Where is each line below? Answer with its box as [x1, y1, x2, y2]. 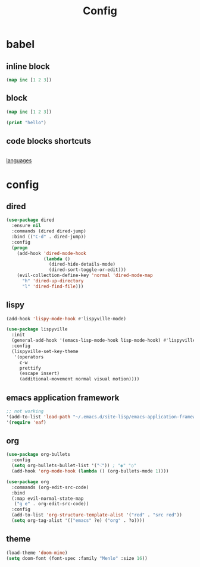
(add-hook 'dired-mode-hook [17, 250, 86, 256]
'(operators [14, 354, 44, 360]
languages [6, 157, 32, 164]
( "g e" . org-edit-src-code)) [14, 501, 89, 507]
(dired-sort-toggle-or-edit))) [48, 267, 127, 273]
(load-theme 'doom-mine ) [6, 550, 68, 556]
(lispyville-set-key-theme [11, 348, 79, 354]
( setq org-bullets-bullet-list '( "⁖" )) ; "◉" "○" [11, 462, 137, 469]
